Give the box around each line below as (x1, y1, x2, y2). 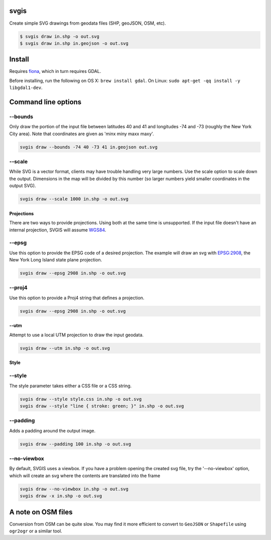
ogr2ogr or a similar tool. (9, 528, 62, 534)
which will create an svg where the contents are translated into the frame (9, 473, 161, 479)
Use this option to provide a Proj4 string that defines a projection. (9, 295, 145, 301)
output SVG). (9, 183, 36, 189)
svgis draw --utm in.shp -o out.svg (20, 345, 110, 351)
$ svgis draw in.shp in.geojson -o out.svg (20, 40, 129, 46)
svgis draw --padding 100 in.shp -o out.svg (20, 441, 131, 447)
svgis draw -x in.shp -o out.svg (20, 493, 102, 499)
